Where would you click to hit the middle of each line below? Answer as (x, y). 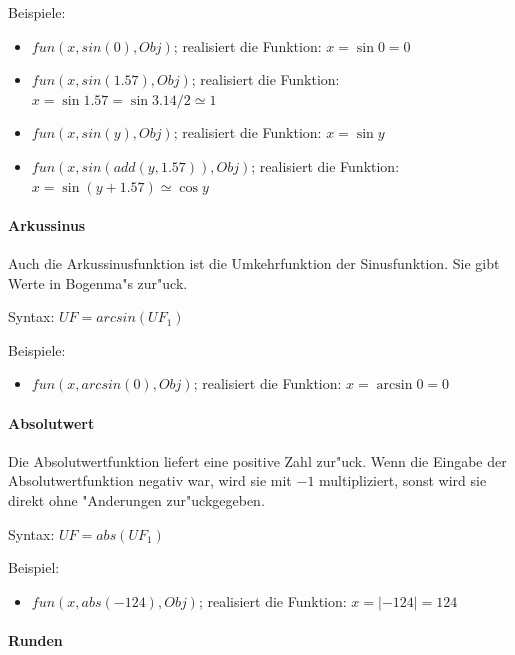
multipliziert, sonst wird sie (403, 480)
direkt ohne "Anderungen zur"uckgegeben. (136, 499)
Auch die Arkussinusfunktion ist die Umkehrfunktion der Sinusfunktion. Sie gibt (254, 262)
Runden (35, 639)
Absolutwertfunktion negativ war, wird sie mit (150, 480)
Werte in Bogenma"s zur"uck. (98, 282)
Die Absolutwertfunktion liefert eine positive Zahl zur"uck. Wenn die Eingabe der (257, 460)
